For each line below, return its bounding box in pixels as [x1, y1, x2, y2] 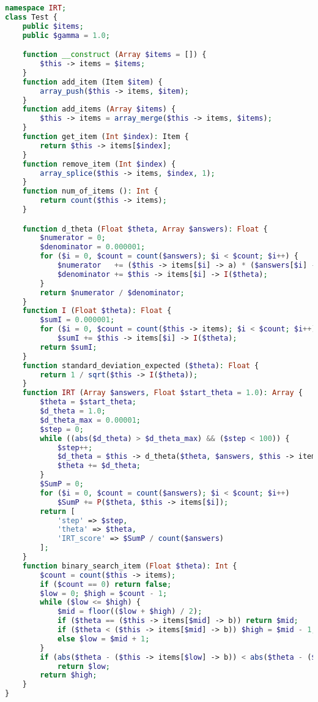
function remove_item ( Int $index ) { [22, 159, 176, 168]
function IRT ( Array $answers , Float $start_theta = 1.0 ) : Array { [22, 388, 303, 398]
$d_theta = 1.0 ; [40, 407, 106, 416]
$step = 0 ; [40, 425, 84, 434]
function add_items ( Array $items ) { [22, 105, 176, 114]
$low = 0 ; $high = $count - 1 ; [40, 589, 168, 598]
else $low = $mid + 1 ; [57, 634, 150, 643]
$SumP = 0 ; [40, 480, 84, 489]
